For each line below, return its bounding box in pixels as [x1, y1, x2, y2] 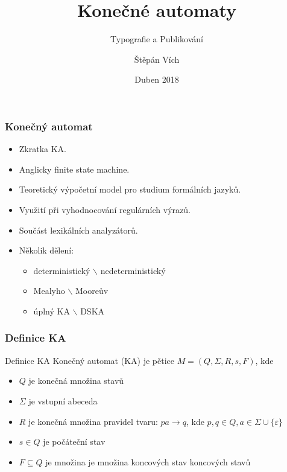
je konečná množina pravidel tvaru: [28, 415, 158, 427]
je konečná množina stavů [28, 374, 124, 387]
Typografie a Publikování [110, 33, 203, 45]
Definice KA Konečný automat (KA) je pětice [5, 354, 174, 366]
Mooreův [75, 284, 109, 297]
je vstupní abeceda [28, 394, 98, 407]
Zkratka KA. [19, 142, 67, 155]
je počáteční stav [43, 435, 106, 448]
